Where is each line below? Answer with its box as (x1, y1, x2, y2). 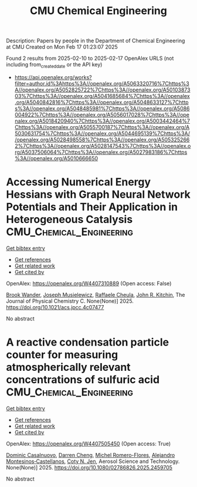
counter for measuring (6, 348, 118, 361)
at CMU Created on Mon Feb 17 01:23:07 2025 (6, 43, 118, 50)
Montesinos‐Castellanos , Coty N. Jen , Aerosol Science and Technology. (6, 458, 180, 465)
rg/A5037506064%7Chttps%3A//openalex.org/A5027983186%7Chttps (14, 148, 188, 155)
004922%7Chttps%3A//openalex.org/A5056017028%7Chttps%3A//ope (14, 111, 189, 118)
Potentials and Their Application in (6, 201, 178, 214)
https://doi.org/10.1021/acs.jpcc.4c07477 (6, 303, 104, 310)
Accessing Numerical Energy (6, 175, 151, 189)
